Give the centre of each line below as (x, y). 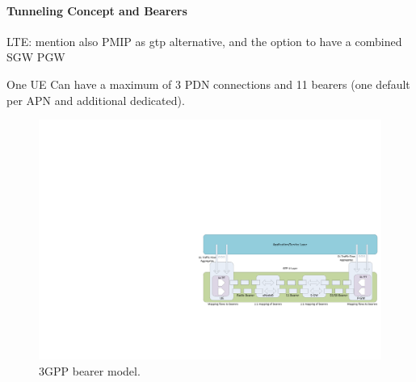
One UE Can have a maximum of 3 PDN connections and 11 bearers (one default (208, 84)
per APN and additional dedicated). (96, 100)
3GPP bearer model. (90, 370)
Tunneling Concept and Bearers (97, 10)
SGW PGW (36, 57)
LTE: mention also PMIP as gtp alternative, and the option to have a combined (204, 41)
